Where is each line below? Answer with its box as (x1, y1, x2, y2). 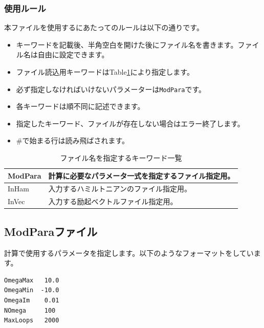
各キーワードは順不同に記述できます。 (16, 101, 145, 112)
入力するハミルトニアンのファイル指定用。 (48, 183, 192, 194)
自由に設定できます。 (37, 49, 109, 60)
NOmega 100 (4, 307, 56, 314)
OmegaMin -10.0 (4, 287, 59, 294)
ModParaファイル (4, 223, 98, 239)
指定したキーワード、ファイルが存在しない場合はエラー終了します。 (16, 118, 245, 128)
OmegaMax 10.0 (4, 276, 59, 284)
